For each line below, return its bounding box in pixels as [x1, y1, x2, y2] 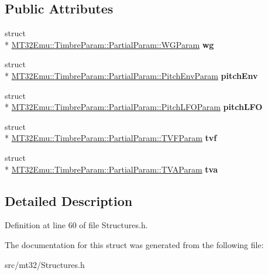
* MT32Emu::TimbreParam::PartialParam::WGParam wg [5, 38, 214, 50]
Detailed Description [5, 191, 133, 209]
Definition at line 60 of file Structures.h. [5, 219, 148, 231]
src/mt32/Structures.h [5, 258, 85, 270]
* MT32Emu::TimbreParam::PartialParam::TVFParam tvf [5, 132, 217, 144]
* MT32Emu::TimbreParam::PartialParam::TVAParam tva [5, 163, 218, 175]
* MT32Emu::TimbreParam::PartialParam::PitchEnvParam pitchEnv [5, 69, 258, 81]
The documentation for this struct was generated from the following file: [5, 238, 264, 250]
